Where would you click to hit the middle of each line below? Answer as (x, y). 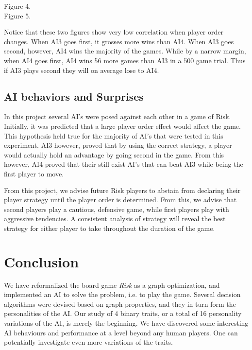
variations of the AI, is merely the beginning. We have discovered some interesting (126, 323)
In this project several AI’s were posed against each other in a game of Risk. (118, 116)
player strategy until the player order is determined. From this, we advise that (120, 200)
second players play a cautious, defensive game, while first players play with (117, 209)
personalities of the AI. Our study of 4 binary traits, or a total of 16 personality (123, 313)
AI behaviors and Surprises (74, 96)
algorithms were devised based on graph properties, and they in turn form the (120, 304)
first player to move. (34, 173)
